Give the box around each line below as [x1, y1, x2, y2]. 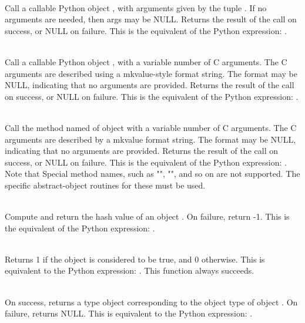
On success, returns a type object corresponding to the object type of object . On [5, 295, 298, 308]
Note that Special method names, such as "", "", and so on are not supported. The [5, 167, 300, 180]
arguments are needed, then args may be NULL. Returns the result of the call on [5, 13, 297, 25]
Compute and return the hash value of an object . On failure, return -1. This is [5, 210, 290, 223]
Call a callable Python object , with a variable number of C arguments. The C [5, 55, 287, 68]
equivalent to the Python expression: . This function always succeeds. [5, 264, 254, 277]
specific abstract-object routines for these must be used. [5, 179, 206, 191]
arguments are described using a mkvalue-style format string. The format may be [5, 67, 297, 79]
